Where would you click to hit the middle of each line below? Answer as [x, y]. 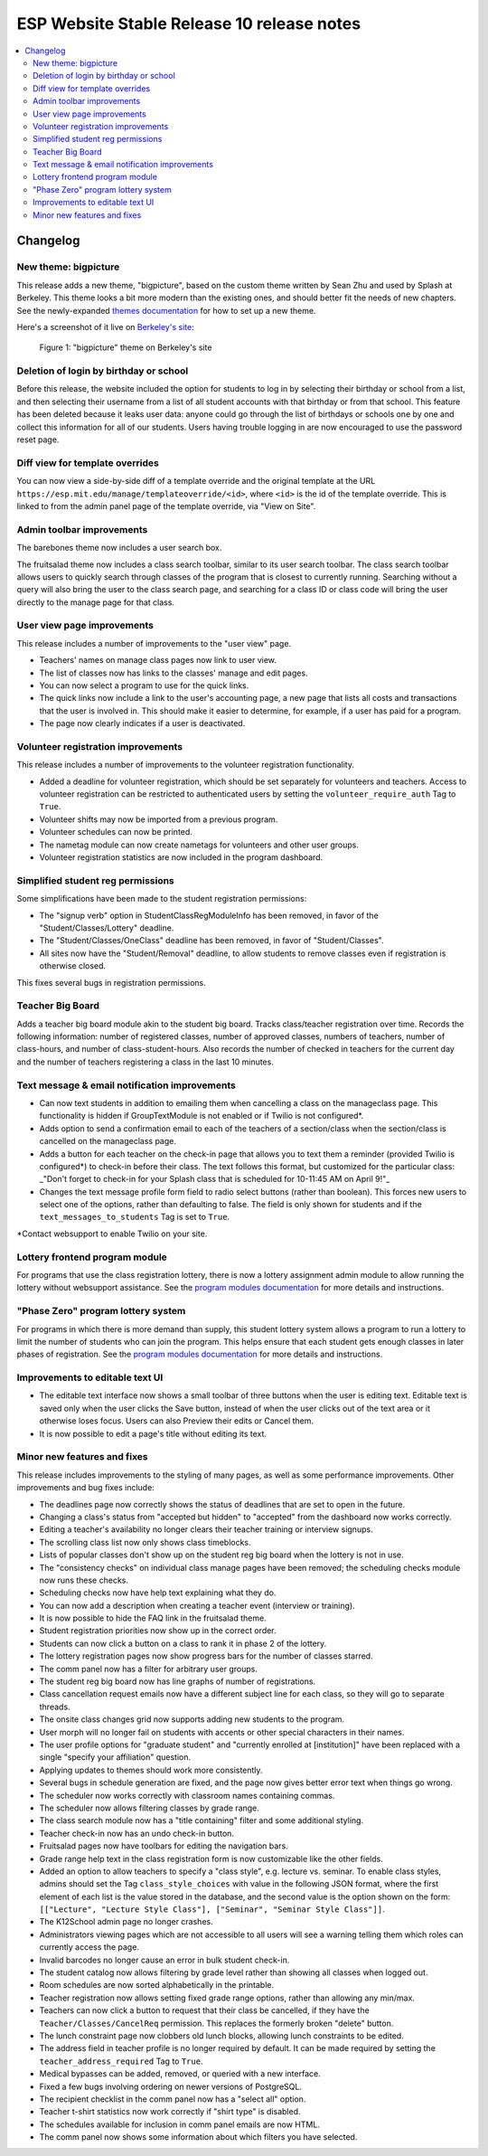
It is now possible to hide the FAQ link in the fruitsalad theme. [153, 1618]
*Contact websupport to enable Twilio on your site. [112, 1234]
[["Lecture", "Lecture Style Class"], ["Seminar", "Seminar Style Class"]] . [212, 1909]
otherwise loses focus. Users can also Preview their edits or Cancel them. [177, 1421]
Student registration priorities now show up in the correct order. [158, 1631]
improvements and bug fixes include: [86, 1488]
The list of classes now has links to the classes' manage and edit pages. [174, 673]
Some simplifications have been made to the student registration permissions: [162, 899]
